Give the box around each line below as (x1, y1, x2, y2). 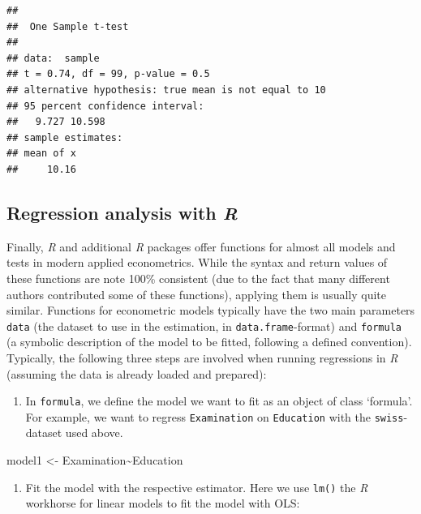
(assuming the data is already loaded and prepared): (6, 365, 267, 382)
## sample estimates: (6, 131, 123, 143)
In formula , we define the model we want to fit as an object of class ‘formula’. (25, 392, 413, 409)
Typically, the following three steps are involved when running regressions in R (6, 349, 398, 366)
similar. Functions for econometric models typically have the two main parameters (6, 302, 415, 319)
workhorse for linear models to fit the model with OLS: (25, 495, 300, 512)
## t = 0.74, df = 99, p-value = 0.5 (6, 68, 210, 80)
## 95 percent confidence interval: (6, 100, 204, 112)
